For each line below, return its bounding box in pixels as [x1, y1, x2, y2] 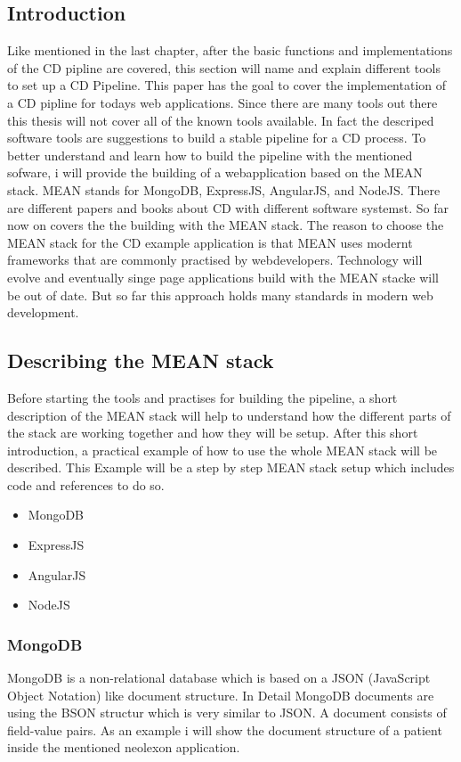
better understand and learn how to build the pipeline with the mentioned [7, 145, 413, 164]
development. [7, 303, 79, 322]
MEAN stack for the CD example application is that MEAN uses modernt [7, 233, 413, 251]
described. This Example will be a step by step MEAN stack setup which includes [7, 458, 455, 477]
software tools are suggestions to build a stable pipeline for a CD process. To [7, 128, 426, 147]
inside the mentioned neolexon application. [7, 738, 240, 757]
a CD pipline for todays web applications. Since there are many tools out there [7, 93, 438, 111]
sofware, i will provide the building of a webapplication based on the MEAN [7, 163, 423, 182]
